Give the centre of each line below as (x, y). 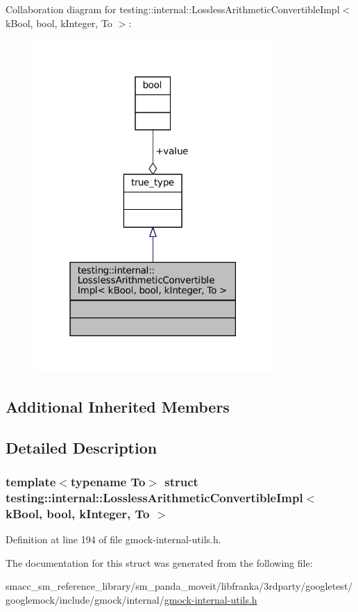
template (31, 481)
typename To (108, 481)
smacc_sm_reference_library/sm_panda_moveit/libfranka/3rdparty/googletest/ (179, 586)
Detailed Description (82, 447)
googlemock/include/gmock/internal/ (85, 599)
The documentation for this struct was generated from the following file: (159, 562)
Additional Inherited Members (118, 406)
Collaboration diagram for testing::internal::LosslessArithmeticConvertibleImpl (173, 9)
